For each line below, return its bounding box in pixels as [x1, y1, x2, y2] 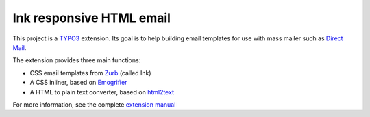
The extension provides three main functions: [12, 56, 141, 64]
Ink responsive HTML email [12, 10, 171, 25]
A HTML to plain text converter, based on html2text [29, 88, 175, 96]
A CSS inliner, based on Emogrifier [29, 79, 127, 87]
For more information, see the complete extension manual [12, 100, 176, 109]
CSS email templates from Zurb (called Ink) [29, 68, 151, 77]
